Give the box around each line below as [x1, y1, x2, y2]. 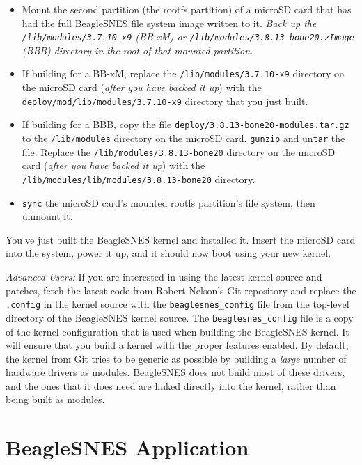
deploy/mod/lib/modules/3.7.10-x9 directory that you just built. [22, 93, 308, 108]
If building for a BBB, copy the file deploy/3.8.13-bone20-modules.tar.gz [22, 117, 349, 132]
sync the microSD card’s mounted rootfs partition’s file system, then [22, 195, 315, 210]
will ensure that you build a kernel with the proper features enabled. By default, [6, 338, 349, 352]
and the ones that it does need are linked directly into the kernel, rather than [6, 378, 336, 393]
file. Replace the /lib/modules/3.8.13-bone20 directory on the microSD [22, 144, 336, 159]
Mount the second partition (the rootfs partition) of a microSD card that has [22, 2, 352, 16]
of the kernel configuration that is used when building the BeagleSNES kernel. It [6, 324, 349, 338]
